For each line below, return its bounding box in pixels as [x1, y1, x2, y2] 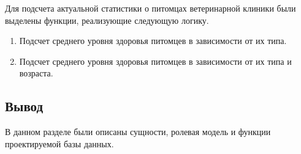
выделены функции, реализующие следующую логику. [5, 13, 209, 26]
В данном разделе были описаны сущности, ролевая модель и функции [5, 125, 271, 138]
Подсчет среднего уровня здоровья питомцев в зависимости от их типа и [19, 54, 292, 67]
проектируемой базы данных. [5, 137, 114, 150]
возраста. [19, 67, 53, 79]
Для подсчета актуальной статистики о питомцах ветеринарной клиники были [5, 2, 296, 14]
